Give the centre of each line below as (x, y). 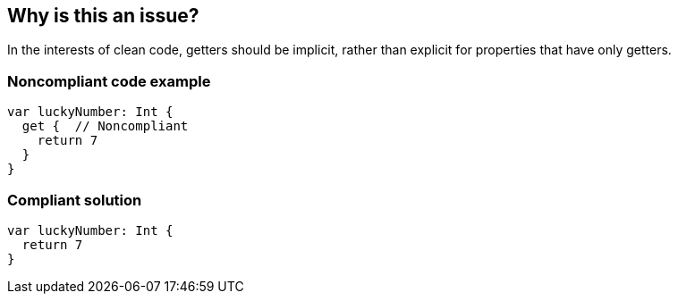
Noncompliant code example (109, 81)
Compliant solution (75, 200)
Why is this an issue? (103, 16)
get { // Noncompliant (105, 126)
